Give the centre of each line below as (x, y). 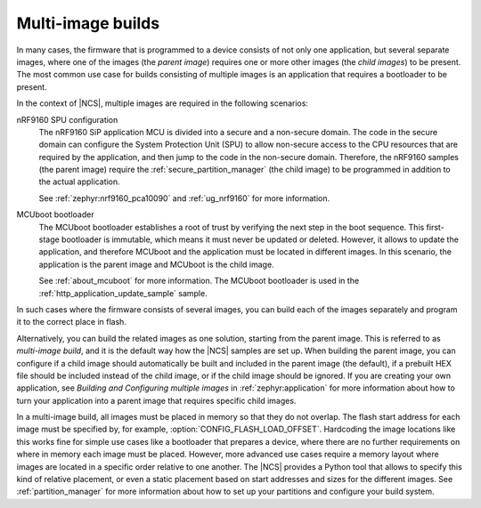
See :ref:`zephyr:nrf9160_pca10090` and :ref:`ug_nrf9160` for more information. (184, 198)
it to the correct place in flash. (71, 322)
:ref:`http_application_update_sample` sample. (123, 293)
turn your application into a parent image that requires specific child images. (156, 400)
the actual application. (79, 181)
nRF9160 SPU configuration (67, 119)
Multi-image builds (88, 23)
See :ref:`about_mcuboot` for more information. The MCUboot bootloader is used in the (199, 281)
